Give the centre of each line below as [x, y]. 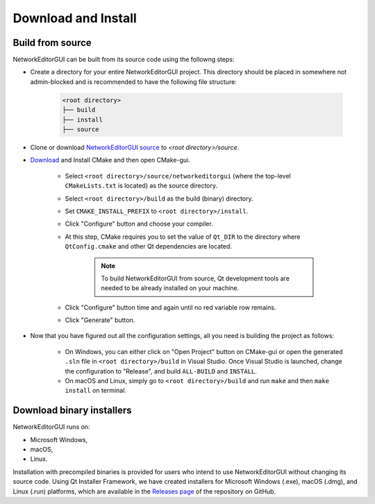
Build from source [52, 43]
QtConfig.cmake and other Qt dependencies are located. [149, 246]
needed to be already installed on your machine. [170, 288]
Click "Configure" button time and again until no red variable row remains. [170, 307]
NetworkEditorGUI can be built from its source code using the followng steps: [124, 60]
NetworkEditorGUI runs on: [51, 427]
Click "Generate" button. [100, 320]
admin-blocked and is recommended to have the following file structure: [134, 82]
